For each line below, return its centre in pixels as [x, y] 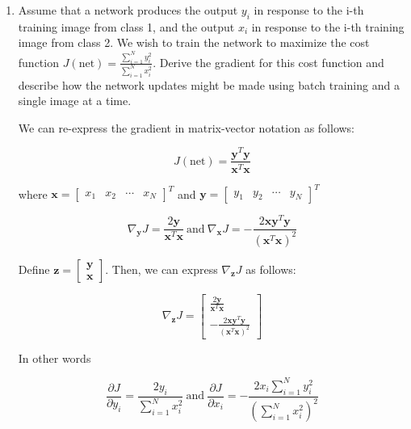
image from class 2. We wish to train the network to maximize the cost [194, 42]
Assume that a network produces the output [128, 10]
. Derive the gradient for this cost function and [268, 62]
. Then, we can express [161, 269]
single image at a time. [75, 101]
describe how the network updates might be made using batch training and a [209, 84]
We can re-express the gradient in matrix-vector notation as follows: [187, 127]
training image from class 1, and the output [126, 26]
